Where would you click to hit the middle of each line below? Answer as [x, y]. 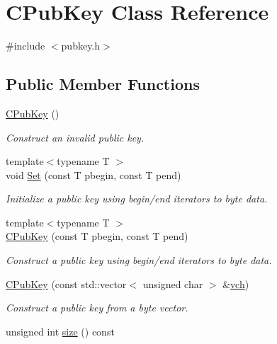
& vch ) [236, 283]
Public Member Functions [103, 84]
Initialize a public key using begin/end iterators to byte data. [137, 199]
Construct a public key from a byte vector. [97, 308]
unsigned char [173, 283]
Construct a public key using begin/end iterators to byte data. [139, 260]
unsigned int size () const [60, 331]
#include [26, 46]
